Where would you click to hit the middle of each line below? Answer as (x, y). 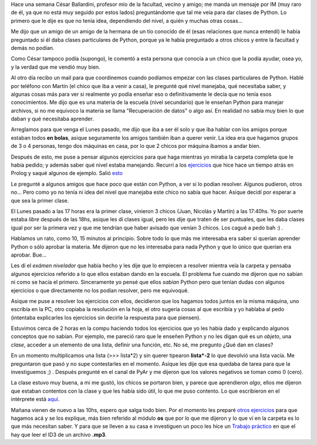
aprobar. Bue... (29, 255)
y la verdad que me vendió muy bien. (56, 67)
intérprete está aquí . (35, 399)
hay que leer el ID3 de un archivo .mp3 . (59, 434)
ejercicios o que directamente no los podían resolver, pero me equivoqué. (100, 290)
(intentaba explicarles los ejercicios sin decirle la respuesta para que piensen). (106, 318)
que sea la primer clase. (40, 200)
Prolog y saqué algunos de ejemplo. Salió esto (67, 173)
